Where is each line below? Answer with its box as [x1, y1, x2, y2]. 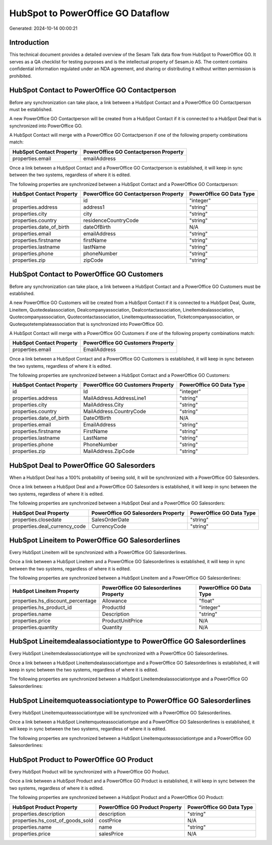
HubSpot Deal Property [12, 509, 70, 516]
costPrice [99, 817, 122, 824]
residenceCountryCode [83, 217, 139, 224]
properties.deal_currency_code [12, 523, 86, 530]
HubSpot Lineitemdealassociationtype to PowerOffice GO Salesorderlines [9, 637, 246, 646]
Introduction [9, 38, 49, 47]
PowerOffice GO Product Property [99, 804, 182, 811]
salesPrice [99, 830, 123, 837]
